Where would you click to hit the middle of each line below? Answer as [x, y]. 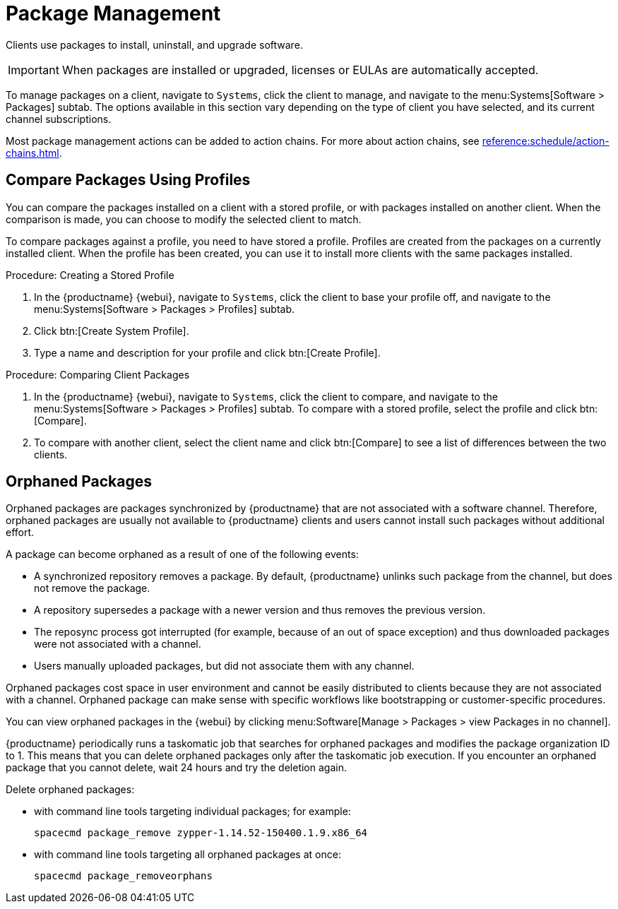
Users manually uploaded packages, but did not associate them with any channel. [224, 666]
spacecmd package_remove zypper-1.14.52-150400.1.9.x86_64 [201, 833]
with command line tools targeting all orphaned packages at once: [188, 855]
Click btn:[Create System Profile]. [112, 331]
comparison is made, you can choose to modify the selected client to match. [184, 219]
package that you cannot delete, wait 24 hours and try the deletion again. [176, 768]
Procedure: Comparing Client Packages [98, 374]
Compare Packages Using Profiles [128, 180]
